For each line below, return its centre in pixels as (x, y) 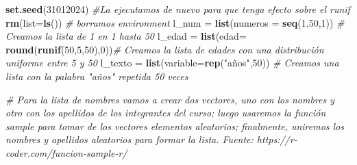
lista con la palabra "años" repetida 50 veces (97, 76)
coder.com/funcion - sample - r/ (66, 152)
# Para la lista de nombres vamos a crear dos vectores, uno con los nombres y (170, 99)
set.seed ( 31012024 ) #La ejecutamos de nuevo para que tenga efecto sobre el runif (178, 9)
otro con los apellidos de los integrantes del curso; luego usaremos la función (166, 113)
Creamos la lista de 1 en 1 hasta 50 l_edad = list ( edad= (126, 36)
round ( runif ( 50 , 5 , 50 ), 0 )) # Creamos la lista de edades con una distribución (165, 49)
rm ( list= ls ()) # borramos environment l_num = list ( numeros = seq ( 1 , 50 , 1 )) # (175, 22)
